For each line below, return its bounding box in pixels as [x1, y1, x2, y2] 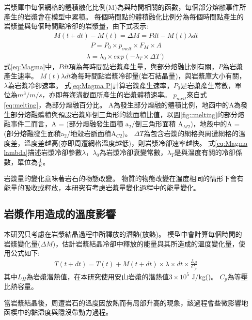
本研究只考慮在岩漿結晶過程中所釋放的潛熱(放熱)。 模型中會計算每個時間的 [4, 229, 242, 239]
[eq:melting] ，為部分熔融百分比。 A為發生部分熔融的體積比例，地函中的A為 [4, 100, 241, 110]
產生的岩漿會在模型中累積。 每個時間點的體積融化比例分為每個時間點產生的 [4, 11, 244, 21]
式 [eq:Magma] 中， [4, 61, 59, 71]
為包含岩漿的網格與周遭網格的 [143, 128, 239, 138]
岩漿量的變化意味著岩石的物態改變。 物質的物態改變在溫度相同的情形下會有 [4, 173, 244, 183]
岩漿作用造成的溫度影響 [4, 206, 116, 221]
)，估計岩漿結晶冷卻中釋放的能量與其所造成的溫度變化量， [52, 238, 239, 248]
